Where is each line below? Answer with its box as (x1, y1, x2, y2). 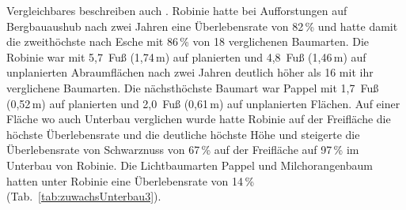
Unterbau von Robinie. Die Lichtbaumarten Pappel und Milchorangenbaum (6, 156, 373, 173)
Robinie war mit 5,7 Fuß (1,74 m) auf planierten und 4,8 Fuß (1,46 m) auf (6, 48, 366, 65)
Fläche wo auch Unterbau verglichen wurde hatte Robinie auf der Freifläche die (6, 111, 391, 127)
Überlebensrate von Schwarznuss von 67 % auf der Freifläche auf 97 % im (6, 141, 359, 158)
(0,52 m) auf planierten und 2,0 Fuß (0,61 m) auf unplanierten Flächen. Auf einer (6, 95, 400, 111)
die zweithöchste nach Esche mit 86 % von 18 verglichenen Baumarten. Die (6, 33, 370, 50)
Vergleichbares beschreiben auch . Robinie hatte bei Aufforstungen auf (6, 2, 347, 18)
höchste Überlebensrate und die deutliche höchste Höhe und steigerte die (6, 126, 360, 142)
